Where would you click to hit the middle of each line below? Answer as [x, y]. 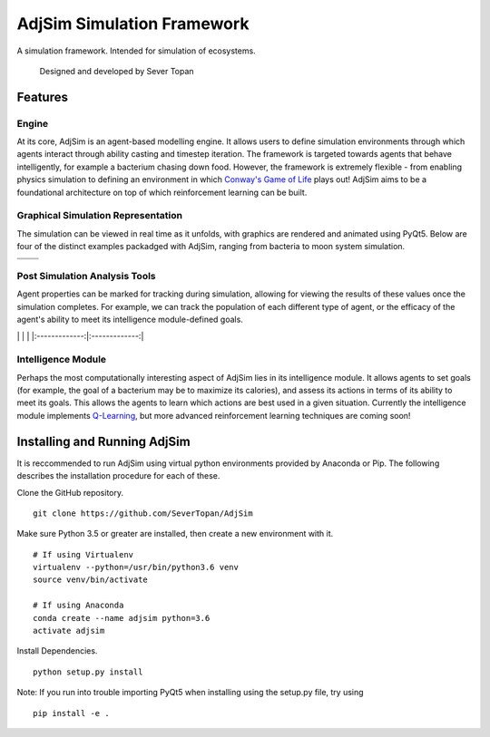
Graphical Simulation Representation [100, 216]
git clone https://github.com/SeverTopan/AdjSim [143, 513]
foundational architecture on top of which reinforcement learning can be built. [162, 192]
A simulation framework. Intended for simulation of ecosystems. [136, 51]
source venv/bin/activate [91, 580]
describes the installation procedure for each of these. [118, 476]
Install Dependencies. [57, 651]
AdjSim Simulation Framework [133, 24]
